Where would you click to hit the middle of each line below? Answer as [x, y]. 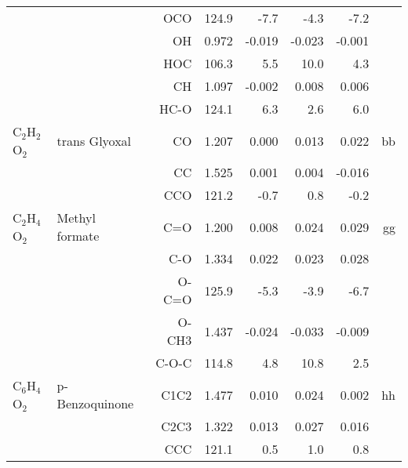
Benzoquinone [95, 403]
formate [78, 236]
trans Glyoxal [94, 140]
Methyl [76, 218]
